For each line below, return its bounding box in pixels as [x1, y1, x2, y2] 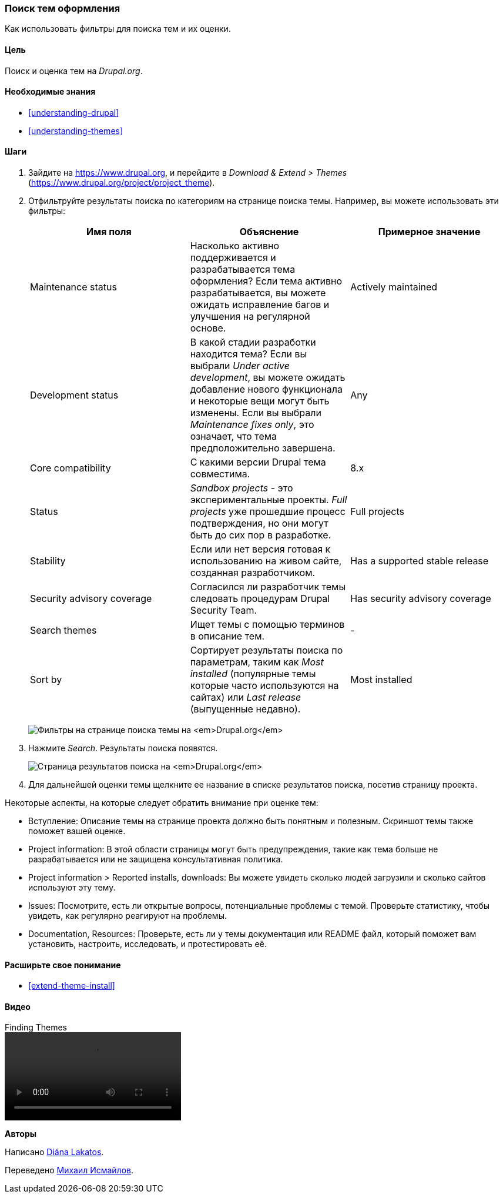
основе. [190, 322, 226, 334]
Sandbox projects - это [190, 482, 293, 494]
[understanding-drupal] [28, 107, 119, 118]
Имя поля [86, 226, 132, 238]
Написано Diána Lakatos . [5, 1147, 104, 1157]
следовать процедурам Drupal [190, 593, 330, 605]
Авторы [5, 1129, 37, 1139]
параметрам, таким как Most [190, 656, 324, 668]
